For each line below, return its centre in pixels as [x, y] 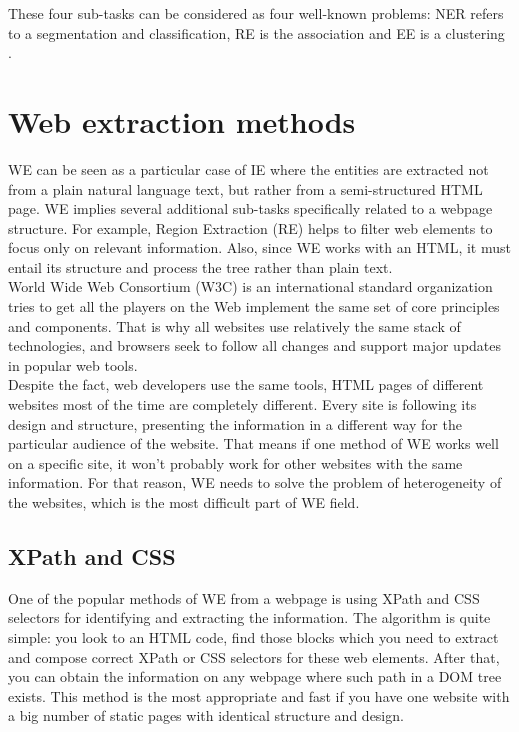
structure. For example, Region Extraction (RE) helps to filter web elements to [250, 227]
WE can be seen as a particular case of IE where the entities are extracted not [248, 168]
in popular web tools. [73, 364]
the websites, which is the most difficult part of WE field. [184, 502]
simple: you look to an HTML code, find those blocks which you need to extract [253, 636]
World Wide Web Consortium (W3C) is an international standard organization [250, 286]
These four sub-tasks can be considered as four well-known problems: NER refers [256, 13]
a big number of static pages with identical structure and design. [206, 715]
